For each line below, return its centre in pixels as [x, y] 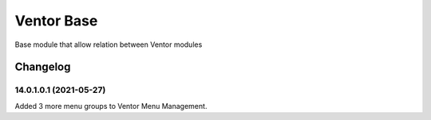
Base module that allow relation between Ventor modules [109, 45]
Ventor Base [56, 21]
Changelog [43, 67]
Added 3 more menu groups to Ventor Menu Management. [111, 106]
